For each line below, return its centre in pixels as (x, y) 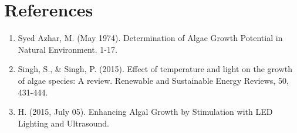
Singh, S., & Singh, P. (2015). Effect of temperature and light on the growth (155, 69)
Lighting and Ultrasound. (63, 123)
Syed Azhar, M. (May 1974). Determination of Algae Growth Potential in (150, 38)
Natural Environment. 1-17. (67, 49)
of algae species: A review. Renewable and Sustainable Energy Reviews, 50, (153, 80)
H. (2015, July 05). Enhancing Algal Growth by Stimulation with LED (145, 112)
